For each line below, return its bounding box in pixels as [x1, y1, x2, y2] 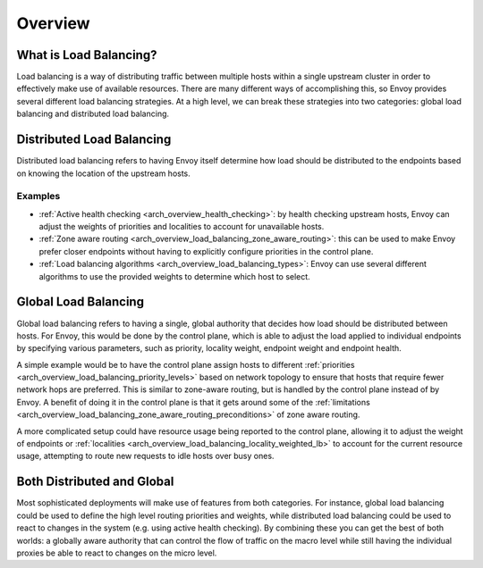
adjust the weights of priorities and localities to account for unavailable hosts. [38, 221, 325, 232]
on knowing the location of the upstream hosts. [16, 168, 191, 179]
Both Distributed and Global [16, 474, 174, 489]
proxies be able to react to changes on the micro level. [16, 547, 217, 558]
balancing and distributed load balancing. [16, 108, 170, 120]
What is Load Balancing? [16, 47, 157, 63]
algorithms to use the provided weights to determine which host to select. [38, 271, 310, 281]
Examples [16, 190, 61, 203]
